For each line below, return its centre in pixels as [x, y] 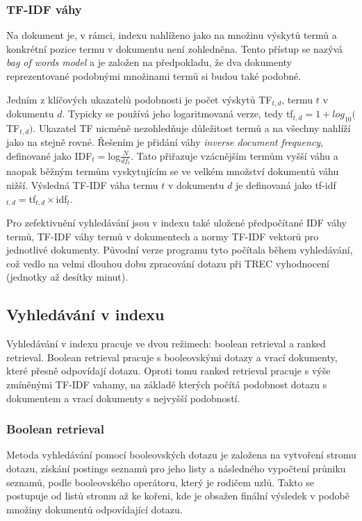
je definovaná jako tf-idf [286, 184]
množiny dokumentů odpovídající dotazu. [94, 509]
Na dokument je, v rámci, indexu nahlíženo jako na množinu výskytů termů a [172, 35]
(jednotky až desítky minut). [67, 277]
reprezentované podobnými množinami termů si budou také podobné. [154, 76]
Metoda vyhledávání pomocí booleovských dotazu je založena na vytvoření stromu [181, 455]
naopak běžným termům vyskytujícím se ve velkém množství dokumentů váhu [173, 171]
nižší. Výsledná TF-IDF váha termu [82, 184]
